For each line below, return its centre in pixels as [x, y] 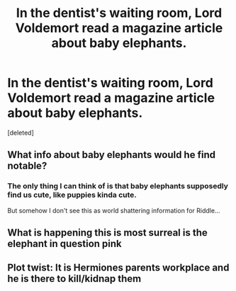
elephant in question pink [64, 244]
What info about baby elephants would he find [112, 155]
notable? [27, 166]
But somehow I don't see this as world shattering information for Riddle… [114, 210]
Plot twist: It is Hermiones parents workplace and [118, 268]
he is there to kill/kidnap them [74, 279]
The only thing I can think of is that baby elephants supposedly [118, 186]
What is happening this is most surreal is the [107, 233]
